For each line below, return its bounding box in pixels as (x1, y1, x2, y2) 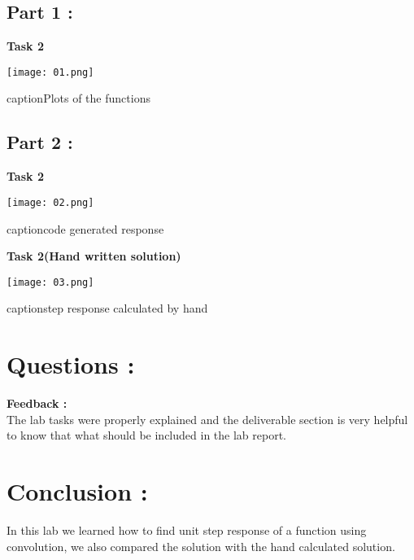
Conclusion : (7, 475, 148, 508)
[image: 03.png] (7, 276, 94, 288)
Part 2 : (7, 129, 73, 155)
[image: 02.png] (7, 196, 94, 208)
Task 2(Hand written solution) (7, 247, 181, 265)
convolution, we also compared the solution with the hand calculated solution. (7, 537, 395, 554)
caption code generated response (7, 220, 164, 237)
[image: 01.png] (7, 66, 94, 78)
